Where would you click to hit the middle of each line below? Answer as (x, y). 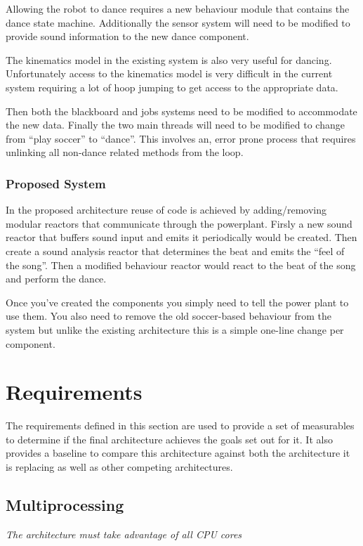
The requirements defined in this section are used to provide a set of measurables (180, 425)
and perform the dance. (56, 279)
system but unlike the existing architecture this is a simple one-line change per (175, 329)
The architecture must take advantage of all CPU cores (124, 534)
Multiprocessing (65, 504)
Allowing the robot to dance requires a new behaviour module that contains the (178, 8)
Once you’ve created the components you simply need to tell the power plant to (177, 302)
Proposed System (56, 183)
